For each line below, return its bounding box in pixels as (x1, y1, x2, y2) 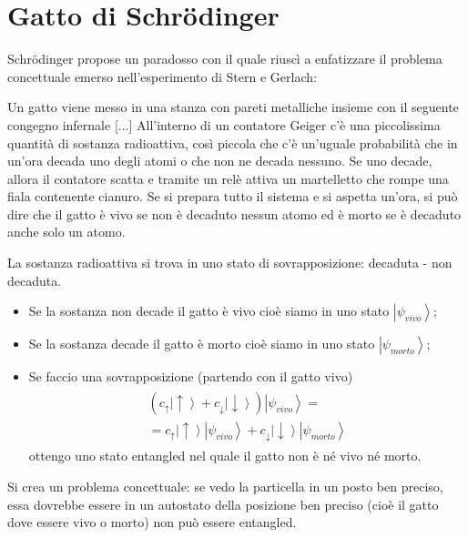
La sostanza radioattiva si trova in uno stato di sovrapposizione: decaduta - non (7, 253, 453, 272)
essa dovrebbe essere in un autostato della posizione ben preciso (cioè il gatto (7, 494, 439, 513)
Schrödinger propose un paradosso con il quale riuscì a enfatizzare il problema (7, 49, 443, 68)
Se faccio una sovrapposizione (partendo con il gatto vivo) (28, 367, 353, 386)
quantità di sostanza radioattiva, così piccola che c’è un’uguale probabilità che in (7, 133, 458, 152)
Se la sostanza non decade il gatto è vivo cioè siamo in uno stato (28, 301, 390, 320)
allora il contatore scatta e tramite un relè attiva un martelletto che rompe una (7, 168, 449, 188)
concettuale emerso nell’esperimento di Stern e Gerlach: (7, 66, 317, 86)
